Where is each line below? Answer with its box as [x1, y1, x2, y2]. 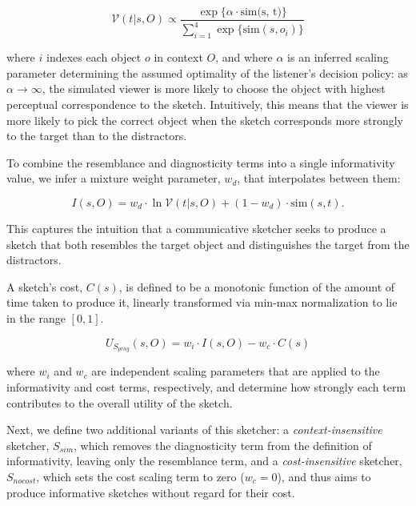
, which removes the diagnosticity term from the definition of [74, 436, 372, 453]
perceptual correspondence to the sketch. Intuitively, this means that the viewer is [6, 95, 409, 112]
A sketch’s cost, [6, 278, 83, 295]
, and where [215, 49, 273, 66]
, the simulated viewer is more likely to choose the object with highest [42, 80, 386, 97]
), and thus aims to [277, 468, 371, 484]
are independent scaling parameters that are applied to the [91, 363, 380, 379]
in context [154, 49, 203, 66]
